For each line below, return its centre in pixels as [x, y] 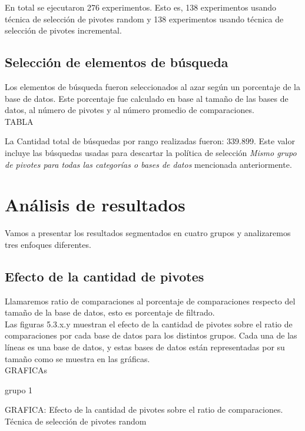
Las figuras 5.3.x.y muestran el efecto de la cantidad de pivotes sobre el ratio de [149, 324]
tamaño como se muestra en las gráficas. [77, 358]
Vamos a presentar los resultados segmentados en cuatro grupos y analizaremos [148, 233]
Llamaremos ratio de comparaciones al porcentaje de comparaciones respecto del [150, 301]
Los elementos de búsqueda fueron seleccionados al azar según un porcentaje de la [153, 86]
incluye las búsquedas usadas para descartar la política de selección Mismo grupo [151, 152]
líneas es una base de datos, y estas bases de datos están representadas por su [145, 347]
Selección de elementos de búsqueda [117, 62]
